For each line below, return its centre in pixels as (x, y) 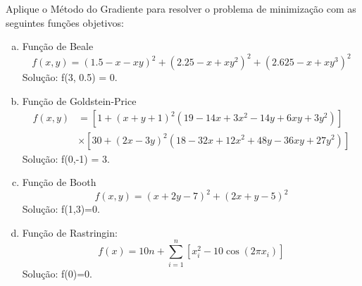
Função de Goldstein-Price (79, 100)
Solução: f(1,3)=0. (61, 209)
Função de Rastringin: (70, 232)
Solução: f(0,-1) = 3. (66, 158)
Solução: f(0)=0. (57, 273)
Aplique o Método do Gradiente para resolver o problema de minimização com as (181, 8)
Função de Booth (59, 182)
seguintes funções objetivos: (65, 22)
